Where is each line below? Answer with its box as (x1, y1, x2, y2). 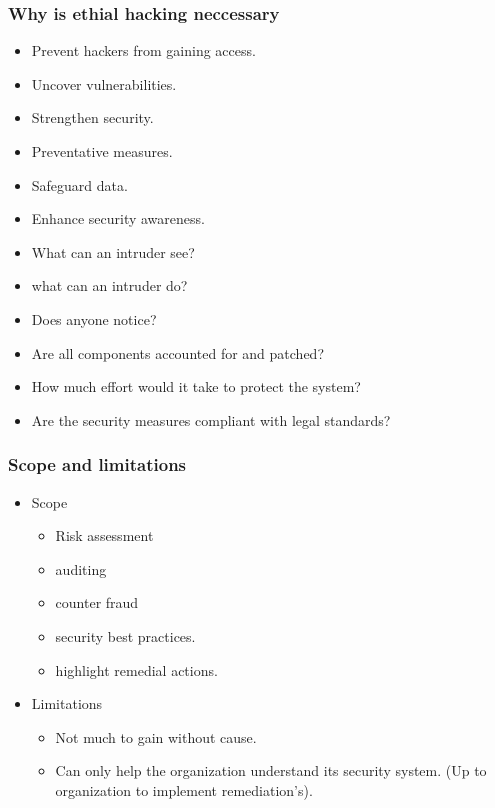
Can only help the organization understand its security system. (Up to (55, 760, 487, 781)
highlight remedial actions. (55, 659, 218, 680)
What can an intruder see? (31, 241, 195, 262)
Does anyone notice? (31, 308, 157, 329)
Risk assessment (55, 525, 154, 546)
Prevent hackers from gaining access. (31, 40, 256, 61)
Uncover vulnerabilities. (31, 73, 177, 94)
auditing (55, 558, 107, 579)
